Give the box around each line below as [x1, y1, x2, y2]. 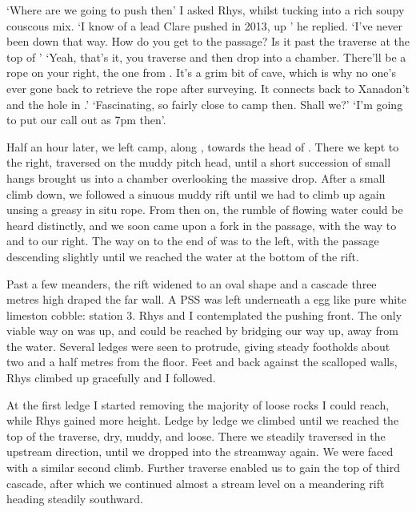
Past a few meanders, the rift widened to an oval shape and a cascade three [6, 275, 377, 292]
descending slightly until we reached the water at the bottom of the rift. [6, 248, 359, 264]
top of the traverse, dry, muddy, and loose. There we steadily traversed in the [6, 427, 386, 444]
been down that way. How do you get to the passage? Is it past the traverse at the [6, 33, 410, 50]
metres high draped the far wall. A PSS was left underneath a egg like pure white [6, 291, 406, 308]
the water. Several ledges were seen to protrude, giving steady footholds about [6, 337, 390, 354]
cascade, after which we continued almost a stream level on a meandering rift [6, 474, 385, 491]
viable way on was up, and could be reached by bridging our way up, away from [6, 322, 398, 339]
